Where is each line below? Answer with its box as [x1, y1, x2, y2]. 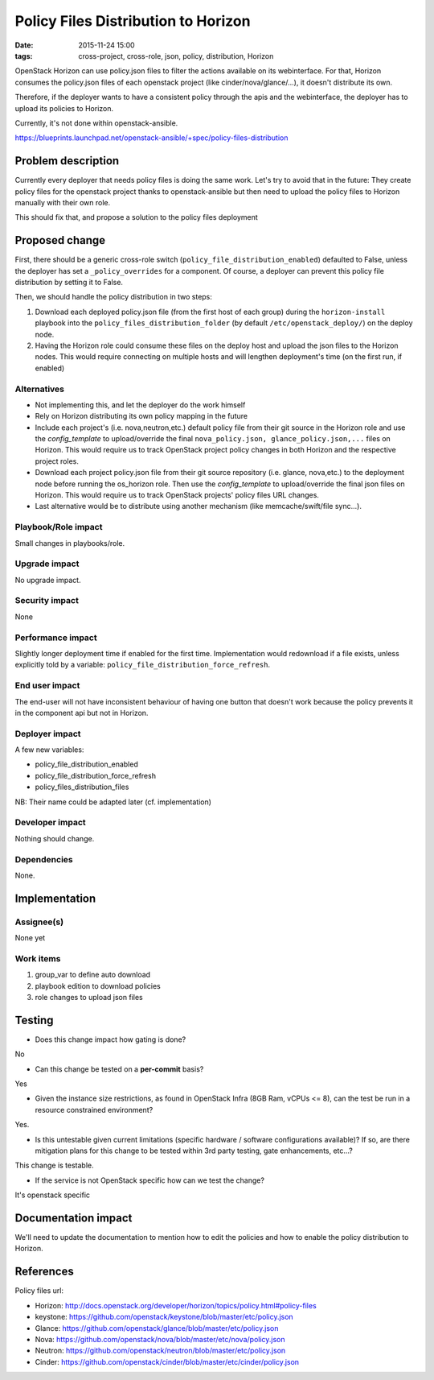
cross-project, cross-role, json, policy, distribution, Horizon [78, 51, 274, 60]
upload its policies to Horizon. [14, 103, 114, 113]
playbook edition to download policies [35, 981, 161, 990]
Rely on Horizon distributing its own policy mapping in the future [35, 411, 248, 421]
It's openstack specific [14, 1190, 91, 1200]
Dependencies [14, 853, 74, 865]
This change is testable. [14, 1160, 94, 1171]
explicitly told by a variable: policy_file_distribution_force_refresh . [14, 660, 271, 670]
